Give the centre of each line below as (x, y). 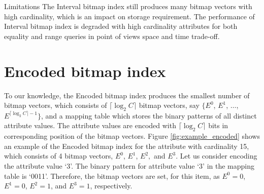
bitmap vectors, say (169, 105)
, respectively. (111, 186)
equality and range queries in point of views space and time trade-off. (112, 36)
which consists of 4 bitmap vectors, (59, 156)
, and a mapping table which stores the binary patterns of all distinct (149, 115)
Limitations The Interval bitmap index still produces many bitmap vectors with (128, 6)
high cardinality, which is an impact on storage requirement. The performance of (129, 16)
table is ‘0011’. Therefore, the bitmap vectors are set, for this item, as (112, 176)
